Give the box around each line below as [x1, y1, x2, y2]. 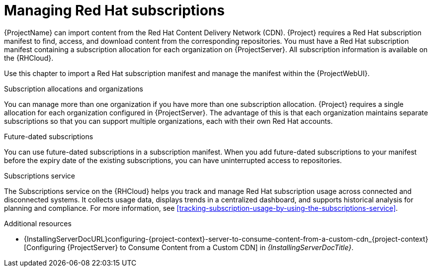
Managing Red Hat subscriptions [4, 2, 225, 19]
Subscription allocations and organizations [4, 84, 143, 93]
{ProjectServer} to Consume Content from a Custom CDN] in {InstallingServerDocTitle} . [67, 243, 354, 252]
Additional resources [4, 219, 72, 228]
